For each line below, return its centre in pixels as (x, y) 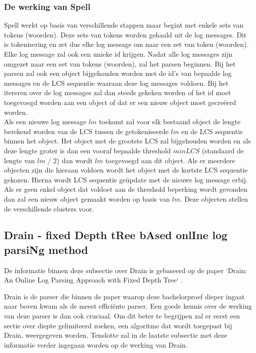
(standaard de (223, 150)
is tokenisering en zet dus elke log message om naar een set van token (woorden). (126, 44)
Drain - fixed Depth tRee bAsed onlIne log (116, 235)
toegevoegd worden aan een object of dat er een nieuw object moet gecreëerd (120, 102)
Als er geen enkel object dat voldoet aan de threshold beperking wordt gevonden (126, 189)
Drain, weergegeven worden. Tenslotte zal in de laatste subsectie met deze (116, 335)
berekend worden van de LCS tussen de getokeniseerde (86, 131)
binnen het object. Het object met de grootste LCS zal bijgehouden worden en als (128, 141)
